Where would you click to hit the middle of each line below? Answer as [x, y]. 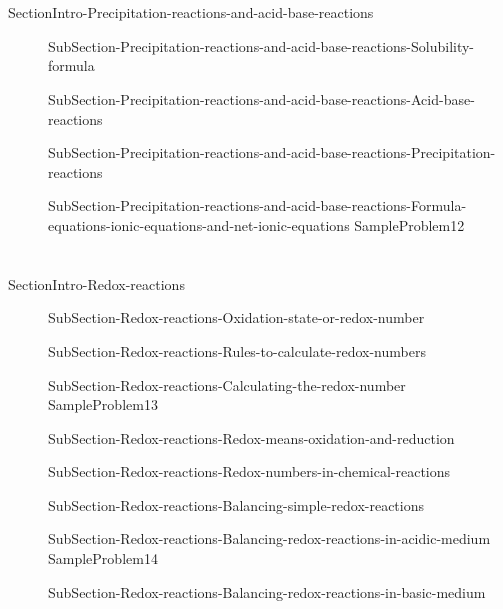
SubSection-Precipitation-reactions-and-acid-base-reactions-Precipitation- [272, 152]
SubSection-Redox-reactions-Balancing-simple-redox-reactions [236, 504]
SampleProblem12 [409, 224]
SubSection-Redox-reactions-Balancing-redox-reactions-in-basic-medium [267, 591]
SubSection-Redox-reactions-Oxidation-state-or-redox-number [236, 317]
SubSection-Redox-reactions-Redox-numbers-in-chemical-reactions [249, 471]
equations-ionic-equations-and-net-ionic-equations [199, 224]
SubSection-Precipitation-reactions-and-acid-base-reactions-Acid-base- [261, 98]
